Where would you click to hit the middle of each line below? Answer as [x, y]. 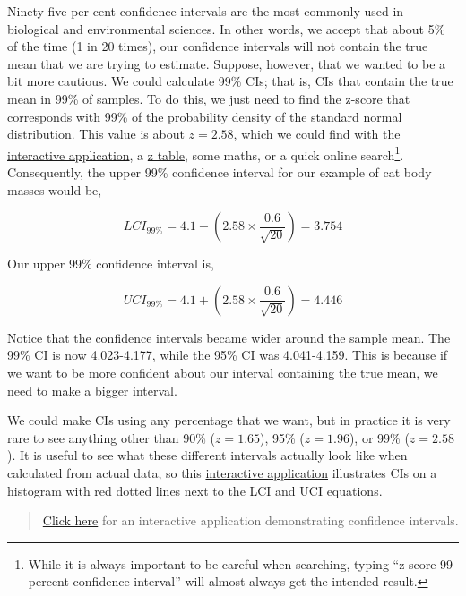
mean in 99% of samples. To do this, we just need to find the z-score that [209, 98]
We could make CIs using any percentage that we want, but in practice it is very [229, 420]
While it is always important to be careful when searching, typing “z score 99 [241, 563]
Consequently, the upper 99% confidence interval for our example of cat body [220, 172]
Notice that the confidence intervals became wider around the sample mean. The [229, 337]
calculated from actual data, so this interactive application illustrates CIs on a [222, 472]
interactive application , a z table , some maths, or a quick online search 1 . [206, 153]
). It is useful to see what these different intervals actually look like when [207, 455]
